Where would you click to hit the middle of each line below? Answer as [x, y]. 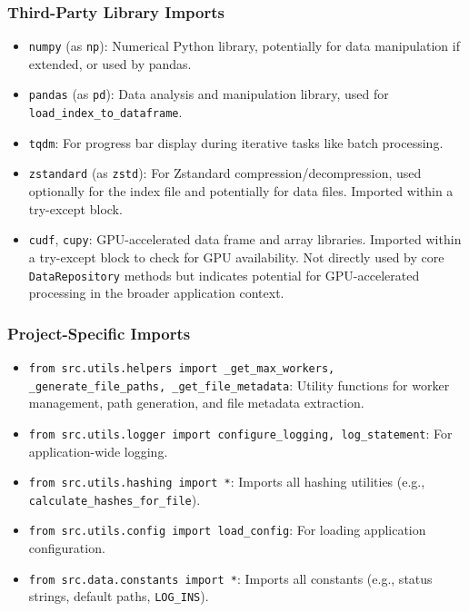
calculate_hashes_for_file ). [115, 499]
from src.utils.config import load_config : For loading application [227, 530]
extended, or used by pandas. [110, 63]
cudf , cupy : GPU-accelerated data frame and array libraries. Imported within [245, 239]
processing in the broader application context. [156, 293]
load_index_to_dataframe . [105, 112]
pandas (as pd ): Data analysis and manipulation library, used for [209, 94]
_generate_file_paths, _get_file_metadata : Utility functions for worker [239, 385]
